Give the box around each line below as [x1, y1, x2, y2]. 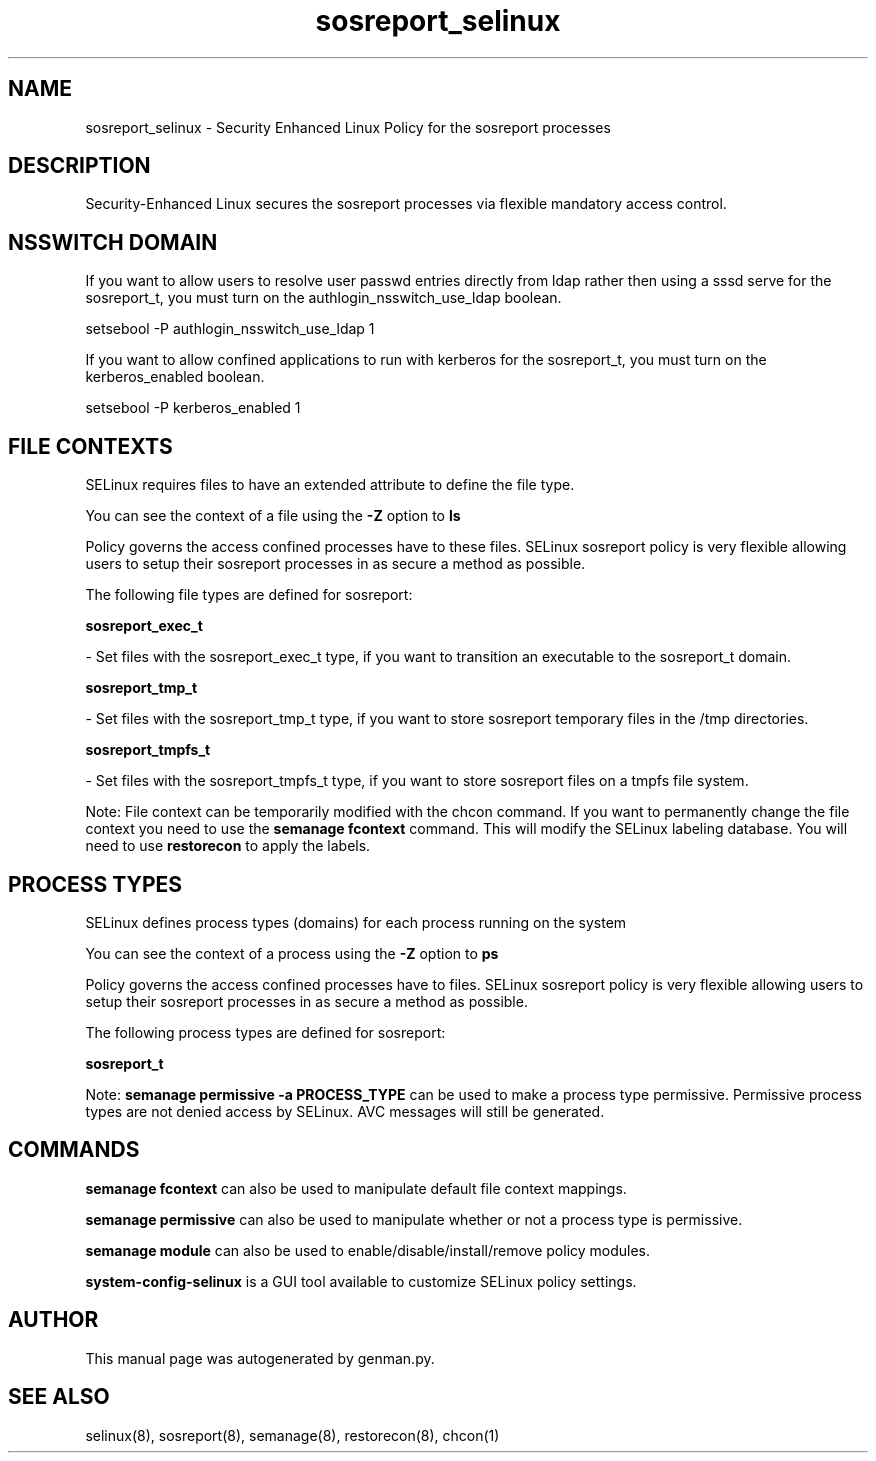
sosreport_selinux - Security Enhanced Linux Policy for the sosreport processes [85, 118, 611, 136]
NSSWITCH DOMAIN [8, 229, 218, 255]
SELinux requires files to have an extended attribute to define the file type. [85, 476, 575, 494]
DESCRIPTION [8, 153, 151, 179]
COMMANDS [8, 1137, 140, 1163]
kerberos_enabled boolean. [85, 368, 265, 386]
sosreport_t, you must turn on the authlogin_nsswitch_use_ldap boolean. [85, 289, 562, 307]
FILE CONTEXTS [8, 433, 173, 459]
